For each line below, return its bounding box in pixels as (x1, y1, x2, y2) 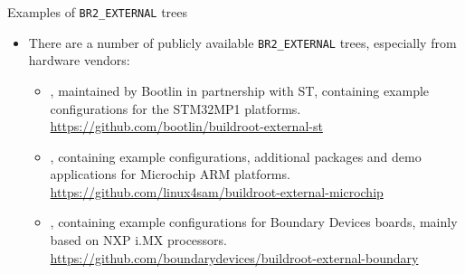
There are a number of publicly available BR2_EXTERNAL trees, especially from (28, 33, 457, 52)
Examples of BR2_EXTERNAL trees (7, 3, 188, 21)
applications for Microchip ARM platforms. (50, 165, 290, 184)
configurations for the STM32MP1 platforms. (50, 99, 301, 118)
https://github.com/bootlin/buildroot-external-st (50, 117, 323, 136)
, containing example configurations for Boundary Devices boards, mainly (50, 213, 458, 231)
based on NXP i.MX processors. (50, 231, 228, 250)
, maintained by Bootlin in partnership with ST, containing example (50, 80, 430, 99)
